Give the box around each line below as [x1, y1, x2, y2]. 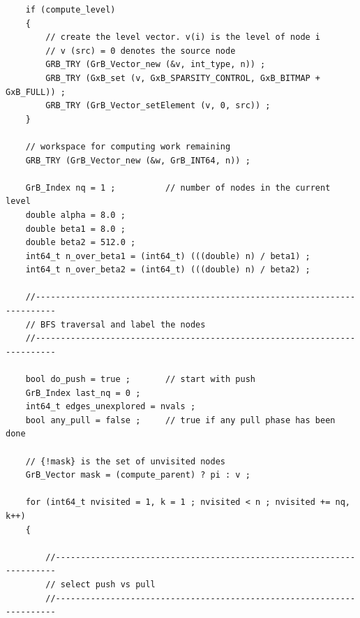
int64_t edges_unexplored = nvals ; [25, 402, 196, 412]
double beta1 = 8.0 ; [25, 223, 126, 234]
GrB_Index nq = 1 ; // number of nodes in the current [25, 182, 331, 193]
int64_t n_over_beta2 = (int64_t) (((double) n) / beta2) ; [25, 265, 310, 275]
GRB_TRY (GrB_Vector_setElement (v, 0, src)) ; [45, 101, 271, 111]
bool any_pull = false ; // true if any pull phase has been [25, 415, 336, 425]
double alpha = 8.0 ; [25, 209, 126, 220]
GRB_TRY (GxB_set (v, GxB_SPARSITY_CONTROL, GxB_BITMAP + [45, 73, 321, 83]
